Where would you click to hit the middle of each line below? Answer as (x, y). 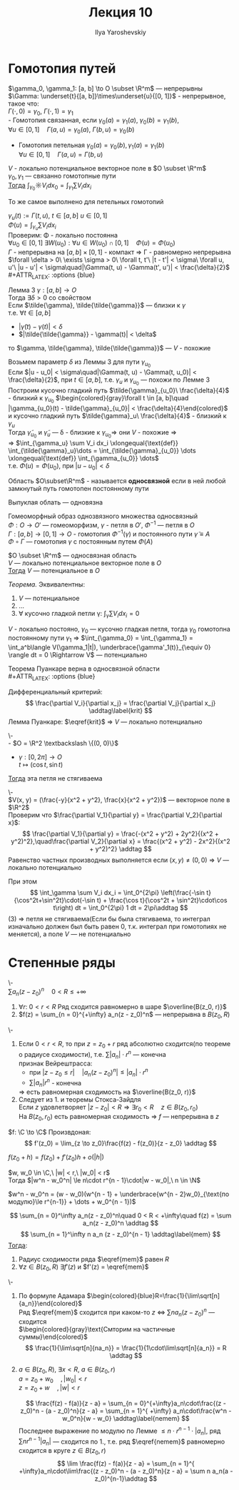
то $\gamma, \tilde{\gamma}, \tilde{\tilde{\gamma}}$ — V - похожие (110, 348)
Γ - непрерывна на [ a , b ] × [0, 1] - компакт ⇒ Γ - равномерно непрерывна (119, 252)
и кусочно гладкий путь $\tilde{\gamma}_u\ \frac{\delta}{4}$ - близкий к (117, 415)
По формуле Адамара (52, 1296)
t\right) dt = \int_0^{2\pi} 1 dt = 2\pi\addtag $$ (121, 908)
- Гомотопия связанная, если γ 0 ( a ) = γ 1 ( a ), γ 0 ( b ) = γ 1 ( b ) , (94, 121)
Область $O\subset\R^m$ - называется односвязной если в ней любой (117, 481)
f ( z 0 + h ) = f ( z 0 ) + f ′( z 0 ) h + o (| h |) (56, 1158)
